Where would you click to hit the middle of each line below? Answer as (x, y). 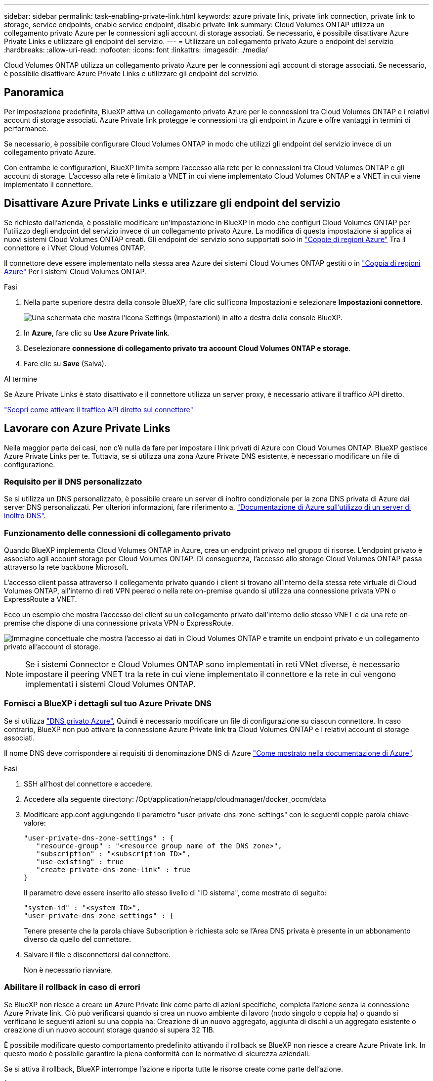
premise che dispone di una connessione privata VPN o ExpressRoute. (119, 623)
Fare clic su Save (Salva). (65, 363)
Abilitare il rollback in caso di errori (72, 987)
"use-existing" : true (80, 861)
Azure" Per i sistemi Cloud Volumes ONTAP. (75, 271)
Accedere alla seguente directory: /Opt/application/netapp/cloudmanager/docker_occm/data (175, 799)
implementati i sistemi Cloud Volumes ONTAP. (110, 684)
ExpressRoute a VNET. (41, 599)
